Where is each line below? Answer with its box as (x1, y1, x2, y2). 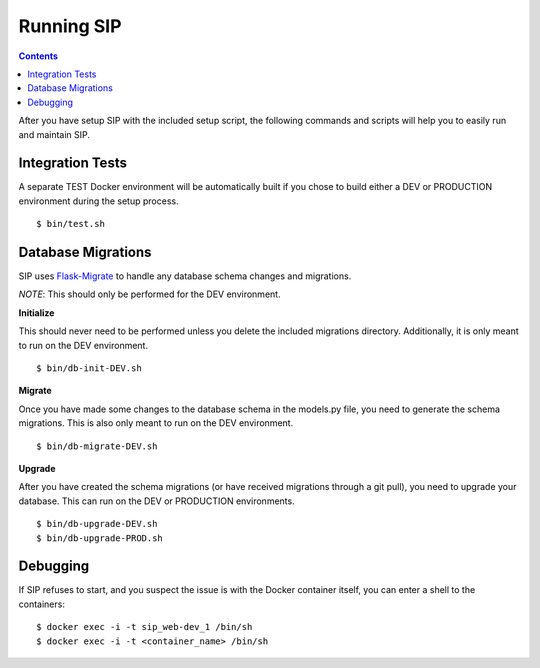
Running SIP (18, 15, 122, 37)
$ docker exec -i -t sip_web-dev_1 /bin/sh (36, 621, 253, 633)
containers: (18, 598, 65, 610)
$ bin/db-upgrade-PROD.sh (36, 532, 164, 544)
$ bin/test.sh (36, 218, 105, 230)
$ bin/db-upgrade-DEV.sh (36, 518, 158, 530)
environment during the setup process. (18, 195, 179, 207)
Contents (18, 50, 59, 62)
